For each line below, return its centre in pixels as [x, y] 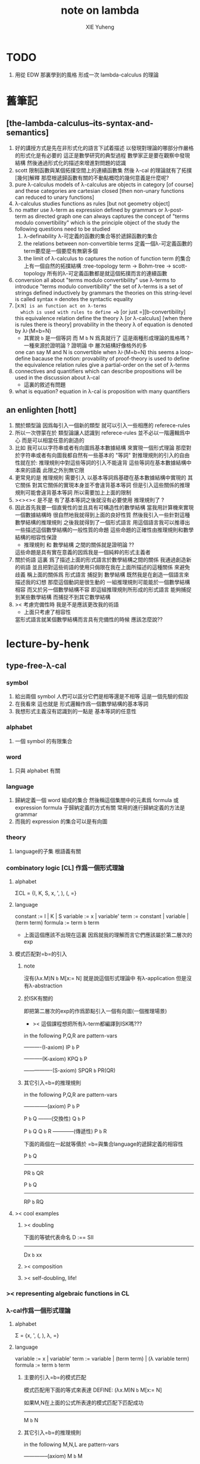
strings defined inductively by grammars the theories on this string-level [103, 293]
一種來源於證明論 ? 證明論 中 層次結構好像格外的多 [85, 345]
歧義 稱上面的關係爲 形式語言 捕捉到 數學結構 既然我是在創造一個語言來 [102, 575]
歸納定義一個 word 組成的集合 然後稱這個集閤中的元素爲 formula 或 [97, 800]
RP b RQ [34, 1202]
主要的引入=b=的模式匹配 [55, 1377]
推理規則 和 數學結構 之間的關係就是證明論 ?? [79, 545]
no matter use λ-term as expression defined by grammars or [89, 210]
